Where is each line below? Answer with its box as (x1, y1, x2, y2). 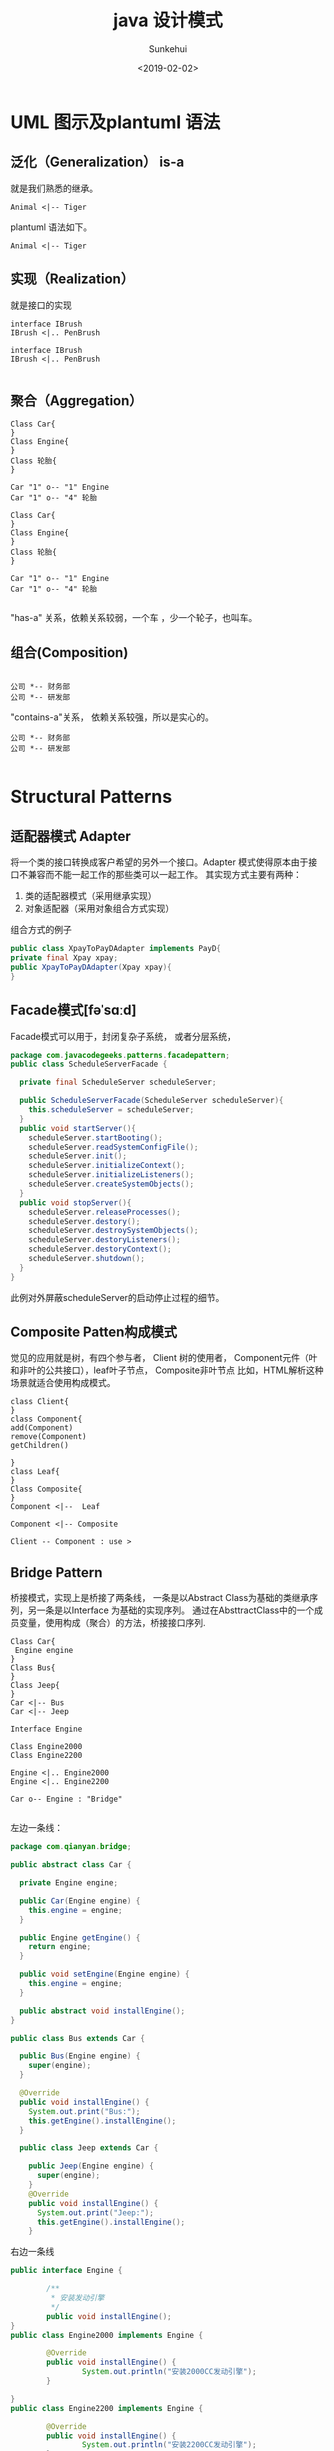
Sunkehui (148, 42, 188, 55)
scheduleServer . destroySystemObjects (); (28, 1226, 199, 1236)
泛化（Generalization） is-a (10, 154, 185, 171)
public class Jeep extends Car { (19, 2143, 159, 2153)
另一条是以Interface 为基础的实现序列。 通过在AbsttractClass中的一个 (27, 1604, 315, 1616)
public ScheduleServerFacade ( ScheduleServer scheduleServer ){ (19, 1096, 284, 1106)
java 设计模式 (113, 9, 223, 32)
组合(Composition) (10, 644, 129, 661)
